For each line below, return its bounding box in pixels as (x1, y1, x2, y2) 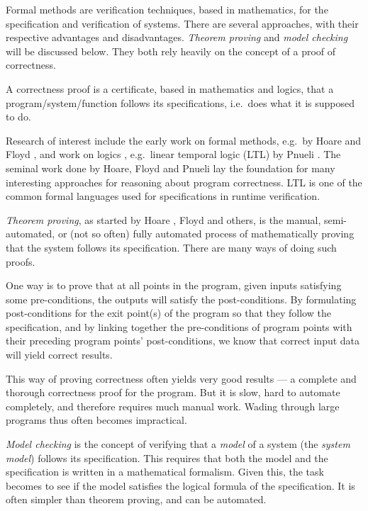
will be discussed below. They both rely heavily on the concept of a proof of (6, 43, 336, 58)
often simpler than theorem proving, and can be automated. (6, 492, 267, 507)
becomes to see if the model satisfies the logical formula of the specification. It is (6, 478, 355, 493)
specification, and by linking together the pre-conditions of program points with (6, 319, 352, 334)
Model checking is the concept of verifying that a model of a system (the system (6, 437, 350, 451)
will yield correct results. (6, 347, 113, 362)
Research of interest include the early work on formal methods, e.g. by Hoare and (6, 133, 362, 147)
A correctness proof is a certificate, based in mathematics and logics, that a (6, 81, 334, 96)
